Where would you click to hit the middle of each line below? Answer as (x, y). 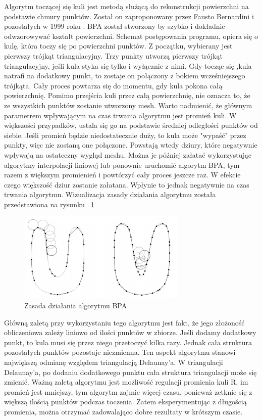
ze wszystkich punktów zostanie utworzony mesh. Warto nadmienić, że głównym (128, 105)
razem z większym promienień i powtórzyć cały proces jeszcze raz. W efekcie (122, 175)
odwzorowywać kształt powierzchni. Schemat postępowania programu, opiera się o (131, 36)
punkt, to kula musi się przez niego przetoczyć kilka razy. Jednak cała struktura (128, 342)
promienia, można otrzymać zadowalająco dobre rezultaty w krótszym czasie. (123, 411)
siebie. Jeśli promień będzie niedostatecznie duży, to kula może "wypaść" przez (125, 135)
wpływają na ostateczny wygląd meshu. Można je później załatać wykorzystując (128, 154)
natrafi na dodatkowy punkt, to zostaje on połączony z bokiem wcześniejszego (125, 76)
